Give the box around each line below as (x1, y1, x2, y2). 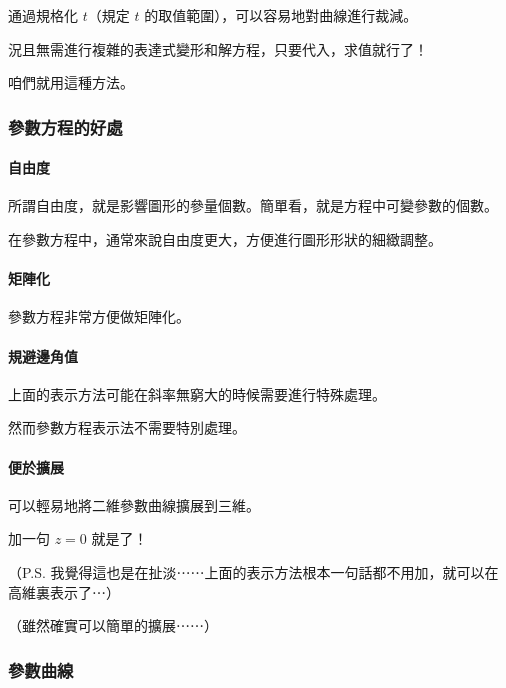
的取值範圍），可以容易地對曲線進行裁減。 (144, 5, 418, 25)
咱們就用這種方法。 (8, 72, 134, 93)
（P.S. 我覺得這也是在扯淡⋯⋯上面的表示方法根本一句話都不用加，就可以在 (8, 561, 499, 582)
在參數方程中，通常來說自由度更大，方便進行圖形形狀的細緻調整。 (8, 229, 442, 250)
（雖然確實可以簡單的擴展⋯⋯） (8, 615, 218, 636)
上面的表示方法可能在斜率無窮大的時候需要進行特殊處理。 (8, 383, 386, 404)
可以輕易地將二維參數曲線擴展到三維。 (8, 494, 260, 515)
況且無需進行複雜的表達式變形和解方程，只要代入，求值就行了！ (8, 38, 428, 59)
